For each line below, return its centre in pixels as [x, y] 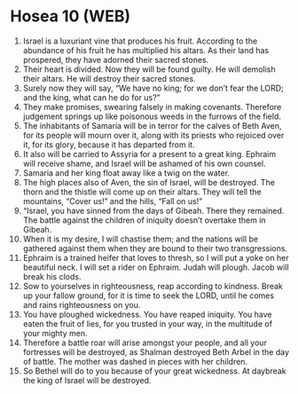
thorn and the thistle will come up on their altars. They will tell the [142, 192]
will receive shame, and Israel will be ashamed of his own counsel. [144, 163]
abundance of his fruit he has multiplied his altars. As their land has [146, 50]
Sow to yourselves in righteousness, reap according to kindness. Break [153, 286]
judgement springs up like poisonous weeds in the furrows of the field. [152, 116]
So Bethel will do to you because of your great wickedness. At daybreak [154, 371]
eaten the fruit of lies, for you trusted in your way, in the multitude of [148, 323]
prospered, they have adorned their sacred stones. [116, 59]
